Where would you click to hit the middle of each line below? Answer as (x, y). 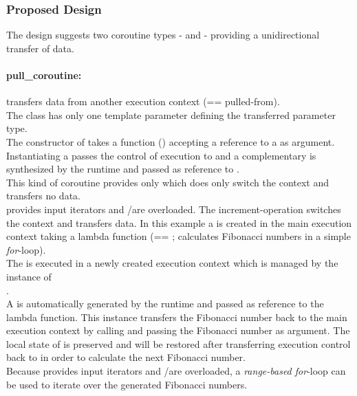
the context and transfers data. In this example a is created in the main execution (179, 222)
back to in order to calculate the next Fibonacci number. (126, 357)
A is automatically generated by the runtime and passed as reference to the (165, 304)
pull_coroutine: (44, 75)
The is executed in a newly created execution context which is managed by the (172, 263)
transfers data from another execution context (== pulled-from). (143, 101)
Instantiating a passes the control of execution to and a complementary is (161, 155)
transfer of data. (40, 48)
